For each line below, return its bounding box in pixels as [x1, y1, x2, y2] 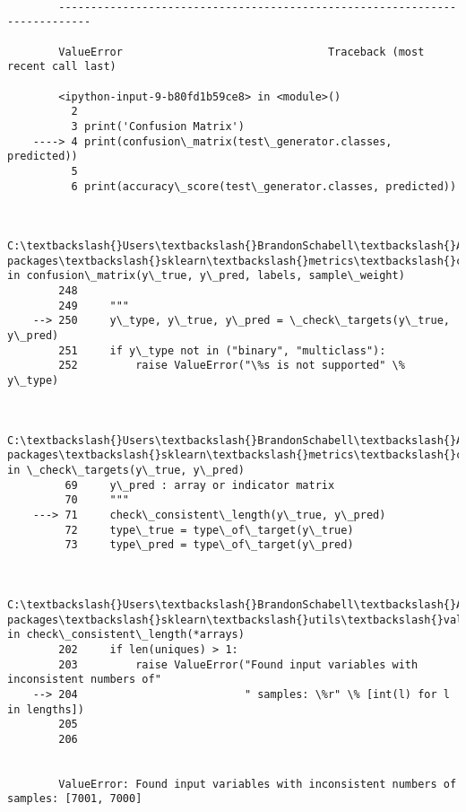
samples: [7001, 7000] [7, 792, 142, 806]
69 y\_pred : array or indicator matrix [65, 478, 335, 492]
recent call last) [7, 60, 116, 74]
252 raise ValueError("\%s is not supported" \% [58, 359, 405, 372]
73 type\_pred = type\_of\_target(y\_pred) [65, 538, 354, 552]
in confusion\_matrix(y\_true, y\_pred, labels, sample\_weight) [7, 269, 405, 283]
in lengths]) [7, 703, 84, 716]
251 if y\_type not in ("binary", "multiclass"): [58, 344, 386, 357]
